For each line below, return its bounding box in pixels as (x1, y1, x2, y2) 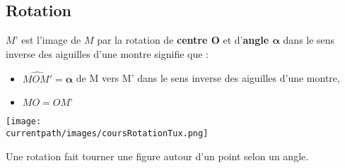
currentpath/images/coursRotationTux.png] (6, 128, 209, 138)
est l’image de (21, 32, 81, 47)
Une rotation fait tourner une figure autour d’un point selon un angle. (6, 148, 309, 163)
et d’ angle (223, 32, 269, 47)
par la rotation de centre (97, 32, 208, 47)
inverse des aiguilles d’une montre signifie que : (6, 46, 209, 61)
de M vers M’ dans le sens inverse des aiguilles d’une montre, (76, 71, 340, 85)
